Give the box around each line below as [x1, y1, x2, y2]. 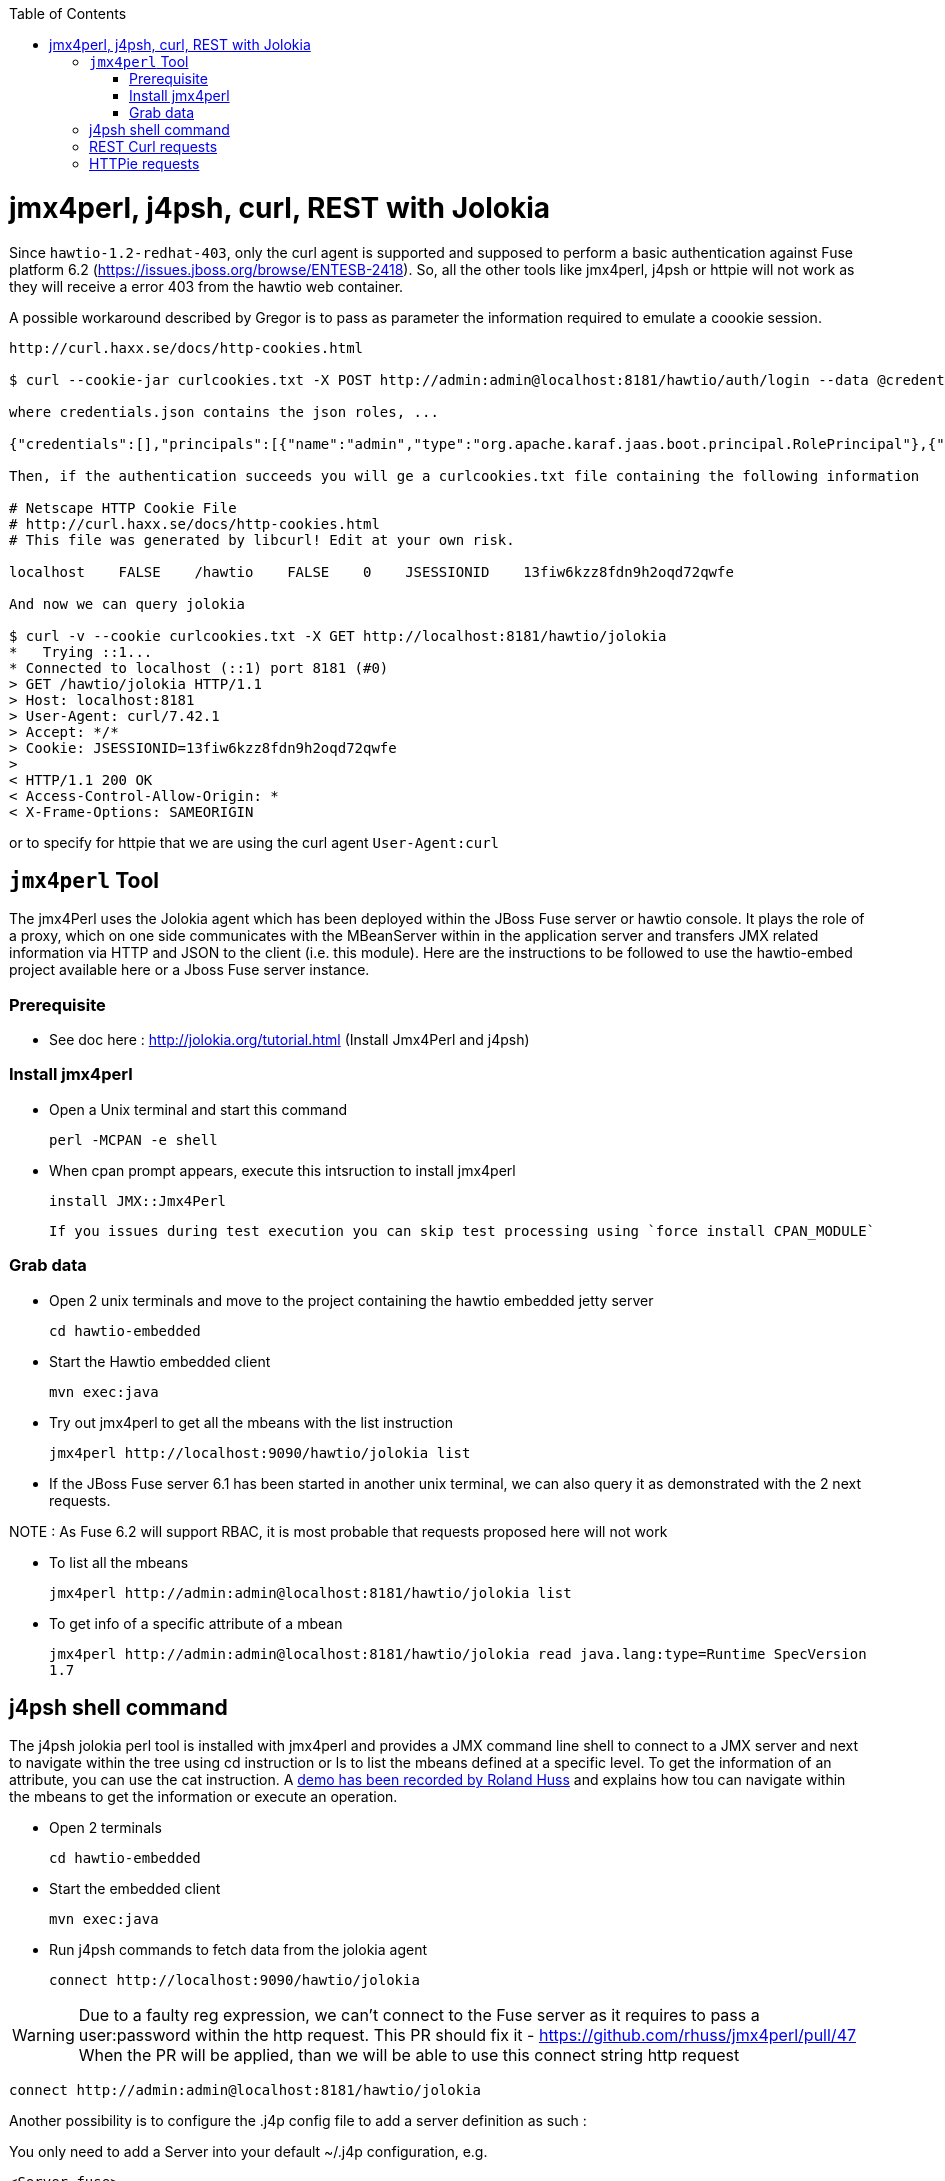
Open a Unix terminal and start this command [49, 1100, 348, 1118]
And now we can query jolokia [9, 595, 246, 612]
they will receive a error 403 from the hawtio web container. [9, 277, 404, 295]
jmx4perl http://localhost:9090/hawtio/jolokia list [49, 1444, 471, 1461]
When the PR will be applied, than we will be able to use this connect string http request [78, 2045, 740, 2066]
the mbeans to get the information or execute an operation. [9, 1788, 398, 1806]
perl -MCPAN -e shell [49, 1131, 218, 1148]
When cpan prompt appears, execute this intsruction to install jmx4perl [49, 1161, 516, 1179]
